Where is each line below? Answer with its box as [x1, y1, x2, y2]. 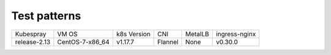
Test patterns [11, 9, 82, 22]
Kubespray [15, 30, 47, 38]
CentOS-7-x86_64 [57, 37, 110, 46]
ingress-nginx [215, 30, 256, 38]
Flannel [157, 37, 179, 46]
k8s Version [116, 30, 151, 38]
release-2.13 [15, 37, 51, 46]
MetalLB [185, 30, 210, 38]
